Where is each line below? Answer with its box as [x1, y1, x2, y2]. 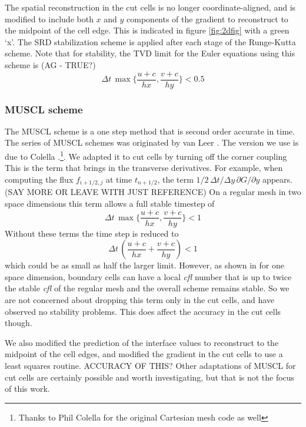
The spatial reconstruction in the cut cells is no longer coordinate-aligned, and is [5, 1, 296, 13]
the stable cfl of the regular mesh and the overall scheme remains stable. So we [5, 282, 290, 294]
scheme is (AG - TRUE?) [5, 58, 96, 70]
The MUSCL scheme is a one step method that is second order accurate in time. [5, 125, 295, 137]
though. [5, 317, 32, 329]
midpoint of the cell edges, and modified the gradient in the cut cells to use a [5, 348, 283, 360]
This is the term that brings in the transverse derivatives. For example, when [5, 162, 283, 174]
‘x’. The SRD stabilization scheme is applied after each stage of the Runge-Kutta [5, 35, 296, 48]
